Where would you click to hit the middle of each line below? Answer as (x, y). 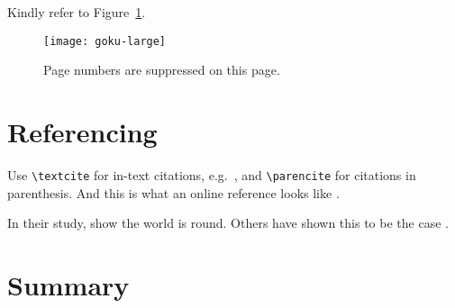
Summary (68, 285)
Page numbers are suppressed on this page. (162, 70)
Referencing (82, 132)
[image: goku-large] (105, 41)
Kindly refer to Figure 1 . (77, 12)
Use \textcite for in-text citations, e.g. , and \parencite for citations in (212, 174)
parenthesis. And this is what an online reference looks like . (173, 192)
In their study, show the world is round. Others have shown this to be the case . (228, 223)
